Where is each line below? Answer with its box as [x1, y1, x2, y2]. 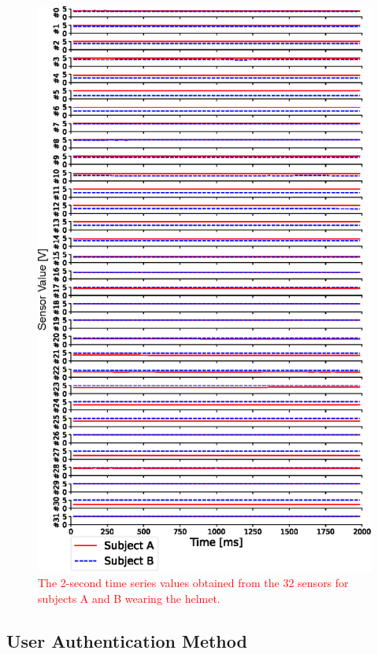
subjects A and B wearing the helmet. [38, 590, 220, 607]
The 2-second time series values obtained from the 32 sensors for [38, 575, 349, 591]
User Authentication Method [6, 629, 247, 652]
